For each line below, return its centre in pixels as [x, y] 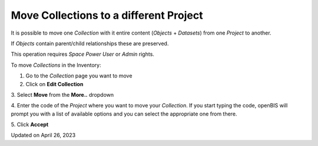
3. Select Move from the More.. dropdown [62, 94]
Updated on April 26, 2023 [43, 135]
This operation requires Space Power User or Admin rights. [82, 54]
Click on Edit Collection [54, 84]
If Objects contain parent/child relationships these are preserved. [90, 43]
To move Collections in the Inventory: [56, 65]
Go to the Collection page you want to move [79, 76]
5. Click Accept [30, 125]
